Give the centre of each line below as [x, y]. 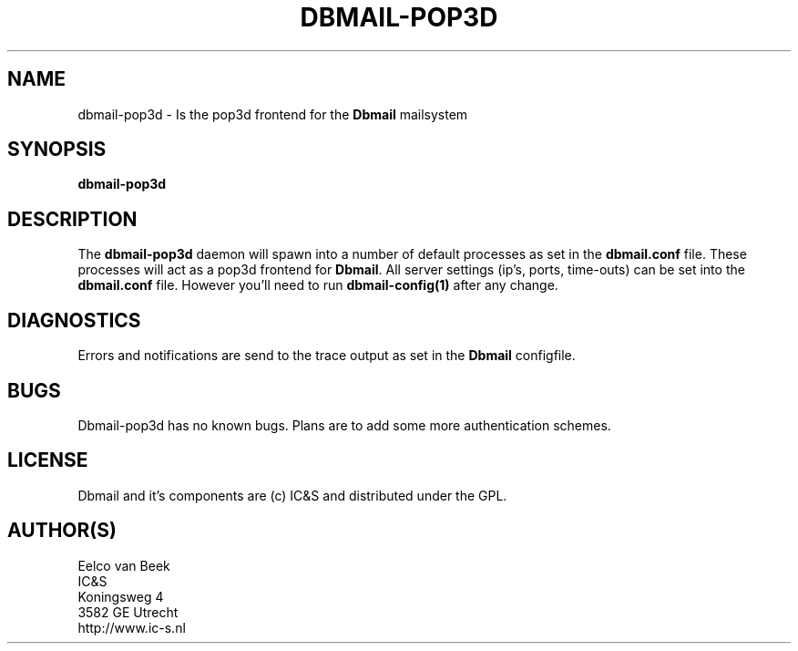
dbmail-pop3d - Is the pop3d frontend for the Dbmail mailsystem [273, 114]
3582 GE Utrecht [128, 612]
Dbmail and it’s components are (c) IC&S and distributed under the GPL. [292, 495]
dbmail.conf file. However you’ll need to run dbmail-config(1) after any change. [318, 285]
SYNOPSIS [57, 150]
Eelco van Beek [124, 565]
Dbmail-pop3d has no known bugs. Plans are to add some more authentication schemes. [344, 425]
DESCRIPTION [72, 219]
